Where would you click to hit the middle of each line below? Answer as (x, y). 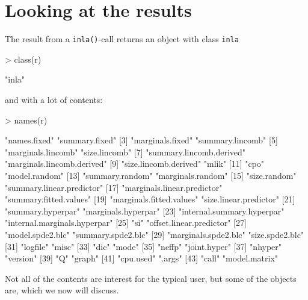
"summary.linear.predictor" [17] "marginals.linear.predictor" (114, 187)
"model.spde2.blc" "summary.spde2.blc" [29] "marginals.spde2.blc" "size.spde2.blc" (155, 234)
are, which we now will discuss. (62, 290)
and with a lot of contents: (54, 99)
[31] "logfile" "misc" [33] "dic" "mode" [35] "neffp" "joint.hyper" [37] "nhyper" (143, 246)
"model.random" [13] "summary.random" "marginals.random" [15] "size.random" (151, 175)
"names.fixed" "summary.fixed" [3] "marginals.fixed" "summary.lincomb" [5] (141, 140)
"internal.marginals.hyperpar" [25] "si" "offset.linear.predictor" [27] (126, 223)
